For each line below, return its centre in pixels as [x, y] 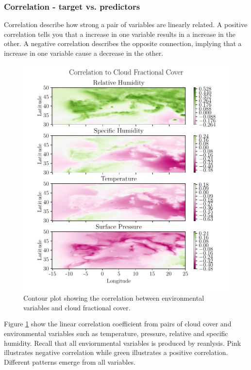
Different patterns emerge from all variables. [70, 362]
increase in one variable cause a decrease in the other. [84, 53]
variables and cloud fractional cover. [77, 307]
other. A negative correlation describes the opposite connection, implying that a [123, 43]
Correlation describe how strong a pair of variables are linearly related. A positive [126, 24]
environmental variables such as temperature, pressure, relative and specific [116, 333]
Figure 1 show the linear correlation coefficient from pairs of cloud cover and [118, 324]
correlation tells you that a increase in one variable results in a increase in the [120, 34]
